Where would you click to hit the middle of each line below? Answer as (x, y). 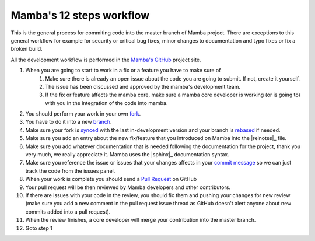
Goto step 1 (39, 228)
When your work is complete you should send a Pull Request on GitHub (111, 179)
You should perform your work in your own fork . (83, 114)
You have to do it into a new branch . (69, 122)
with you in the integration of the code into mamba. (106, 103)
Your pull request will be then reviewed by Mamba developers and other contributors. (128, 187)
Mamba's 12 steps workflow (80, 15)
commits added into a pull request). (68, 212)
